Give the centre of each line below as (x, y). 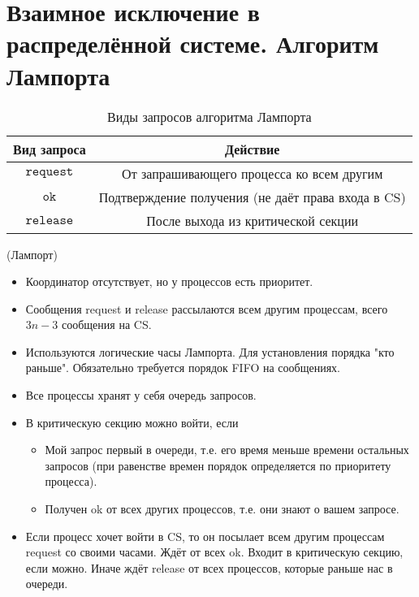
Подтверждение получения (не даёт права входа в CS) (252, 197)
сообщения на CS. (106, 324)
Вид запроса (50, 149)
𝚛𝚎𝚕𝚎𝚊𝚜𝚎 (50, 220)
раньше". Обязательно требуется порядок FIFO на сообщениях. (183, 368)
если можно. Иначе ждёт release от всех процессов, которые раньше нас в (209, 567)
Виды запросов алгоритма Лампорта (209, 116)
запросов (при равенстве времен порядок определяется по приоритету (218, 465)
